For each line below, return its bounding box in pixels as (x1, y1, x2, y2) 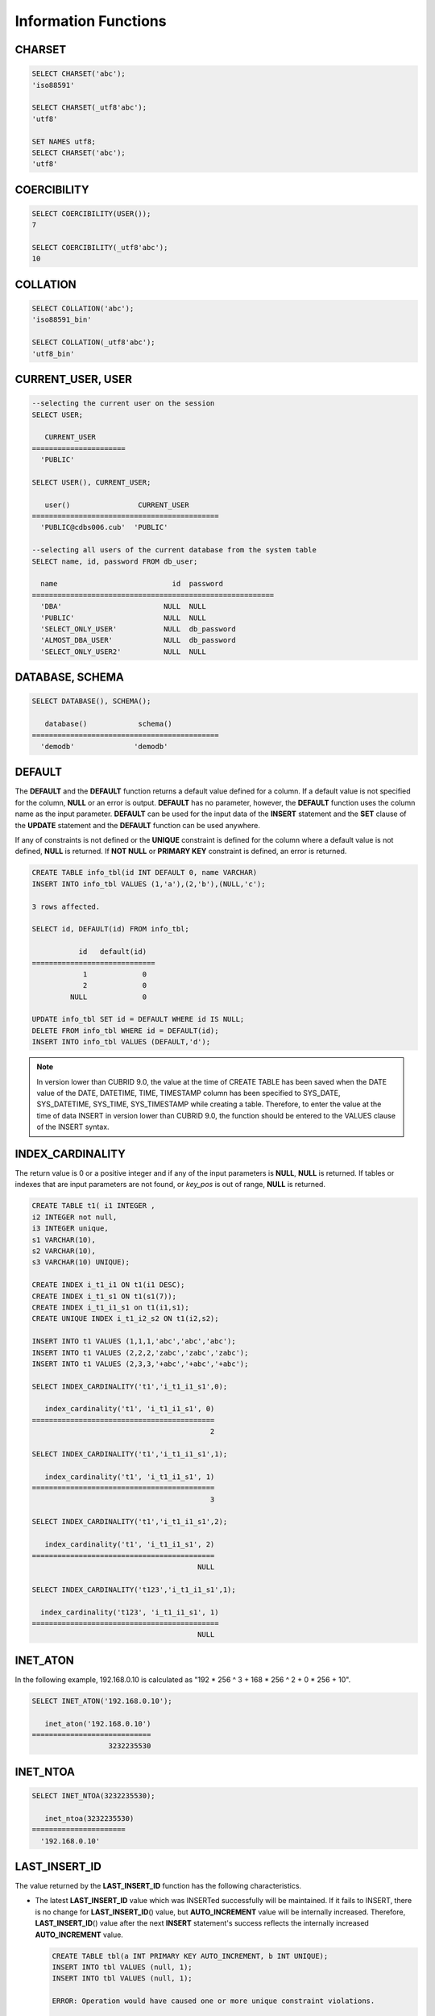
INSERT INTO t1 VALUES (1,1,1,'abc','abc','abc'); (31, 1337, 237, 1346)
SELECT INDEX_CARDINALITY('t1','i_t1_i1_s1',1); (31, 1450, 228, 1459)
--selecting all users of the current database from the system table (31, 545, 317, 555)
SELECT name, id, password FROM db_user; (31, 556, 198, 566)
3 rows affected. (31, 902, 101, 911)
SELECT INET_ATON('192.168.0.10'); (31, 1696, 172, 1706)
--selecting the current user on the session (31, 399, 215, 408)
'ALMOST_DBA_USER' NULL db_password (40, 635, 237, 645)
